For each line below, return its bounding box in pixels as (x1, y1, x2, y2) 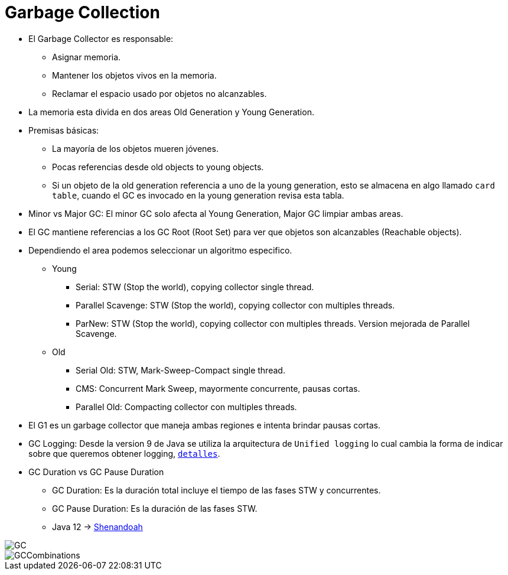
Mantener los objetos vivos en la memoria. (52, 70, 217, 80)
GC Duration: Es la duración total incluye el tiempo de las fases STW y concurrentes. (52, 485, 381, 495)
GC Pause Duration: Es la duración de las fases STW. (52, 503, 258, 514)
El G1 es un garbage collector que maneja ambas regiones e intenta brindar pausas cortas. (28, 420, 381, 430)
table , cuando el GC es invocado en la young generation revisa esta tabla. (52, 190, 344, 200)
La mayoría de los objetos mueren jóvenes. (52, 143, 219, 154)
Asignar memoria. (52, 51, 121, 62)
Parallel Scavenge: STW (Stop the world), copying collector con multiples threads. (76, 300, 395, 310)
